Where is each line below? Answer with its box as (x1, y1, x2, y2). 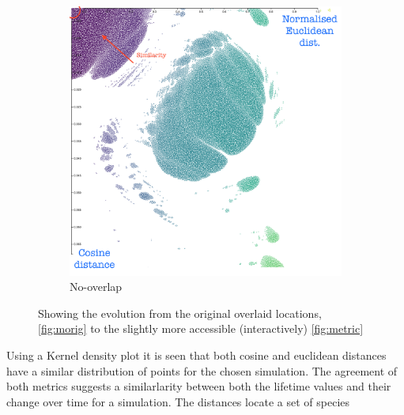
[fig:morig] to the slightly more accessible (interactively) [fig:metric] (38, 320, 364, 337)
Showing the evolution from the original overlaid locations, (38, 304, 322, 321)
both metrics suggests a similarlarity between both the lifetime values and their (6, 378, 391, 394)
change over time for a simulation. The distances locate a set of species (6, 393, 350, 409)
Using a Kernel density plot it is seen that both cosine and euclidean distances (6, 347, 387, 364)
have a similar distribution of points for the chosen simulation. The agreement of (6, 362, 398, 379)
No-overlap (70, 278, 123, 295)
